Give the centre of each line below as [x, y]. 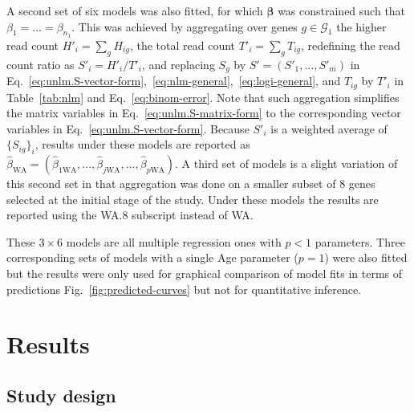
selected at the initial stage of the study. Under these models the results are [193, 199]
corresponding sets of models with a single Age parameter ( [152, 257]
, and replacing [178, 64]
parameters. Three [360, 241]
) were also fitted [366, 257]
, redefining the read [351, 45]
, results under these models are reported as [142, 144]
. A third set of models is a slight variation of [286, 163]
